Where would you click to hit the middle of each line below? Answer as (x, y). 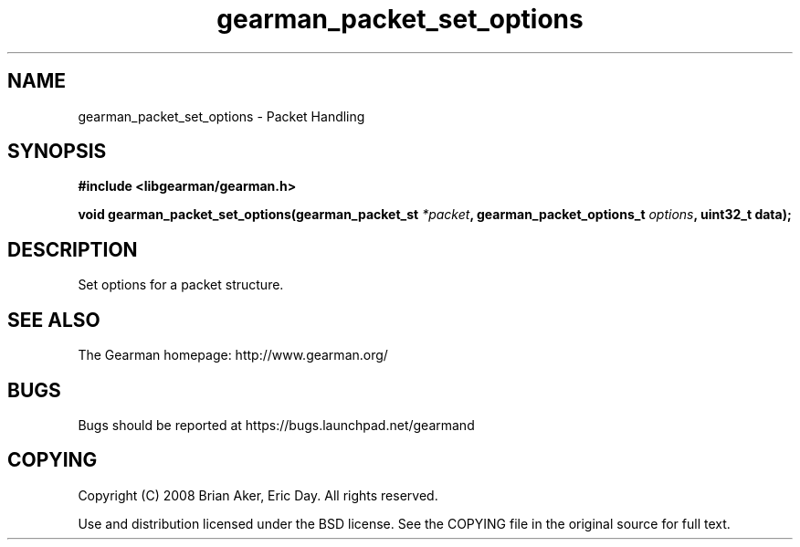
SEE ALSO (54, 320)
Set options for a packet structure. (181, 285)
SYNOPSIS (57, 152)
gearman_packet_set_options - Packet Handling (221, 116)
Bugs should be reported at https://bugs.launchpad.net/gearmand (276, 425)
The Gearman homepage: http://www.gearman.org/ (233, 355)
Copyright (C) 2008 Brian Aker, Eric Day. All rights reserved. (258, 495)
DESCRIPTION (73, 249)
